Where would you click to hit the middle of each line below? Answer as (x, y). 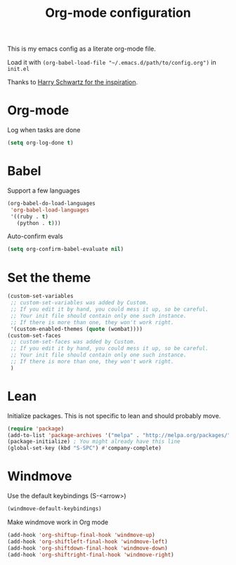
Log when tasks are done (44, 130)
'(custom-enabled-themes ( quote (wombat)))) (76, 329)
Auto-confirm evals (35, 236)
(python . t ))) (39, 223)
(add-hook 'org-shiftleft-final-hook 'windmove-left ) (88, 541)
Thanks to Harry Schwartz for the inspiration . (73, 82)
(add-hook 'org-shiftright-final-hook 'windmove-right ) (91, 554)
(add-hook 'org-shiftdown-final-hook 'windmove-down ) (88, 548)
